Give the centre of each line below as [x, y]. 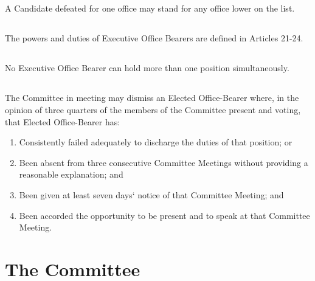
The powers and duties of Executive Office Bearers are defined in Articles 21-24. [154, 38]
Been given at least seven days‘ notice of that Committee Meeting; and [151, 194]
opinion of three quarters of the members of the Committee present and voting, [153, 109]
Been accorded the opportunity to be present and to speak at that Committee [164, 215]
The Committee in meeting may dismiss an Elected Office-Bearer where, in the [152, 98]
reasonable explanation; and [71, 174]
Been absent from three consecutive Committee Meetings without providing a [164, 162]
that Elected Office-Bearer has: [63, 121]
